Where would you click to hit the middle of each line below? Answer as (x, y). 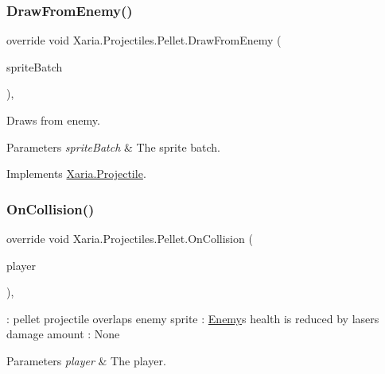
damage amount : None (63, 334)
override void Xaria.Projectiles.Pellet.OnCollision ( (130, 238)
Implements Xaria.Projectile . (76, 174)
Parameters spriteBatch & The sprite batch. (114, 147)
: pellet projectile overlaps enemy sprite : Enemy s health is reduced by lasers (193, 318)
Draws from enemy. (53, 120)
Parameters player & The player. (86, 360)
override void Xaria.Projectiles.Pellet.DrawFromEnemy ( (144, 40)
